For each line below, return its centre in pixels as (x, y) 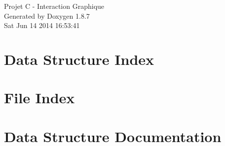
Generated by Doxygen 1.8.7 (47, 15)
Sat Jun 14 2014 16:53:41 (42, 25)
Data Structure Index (79, 59)
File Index (39, 98)
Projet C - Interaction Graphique (54, 6)
